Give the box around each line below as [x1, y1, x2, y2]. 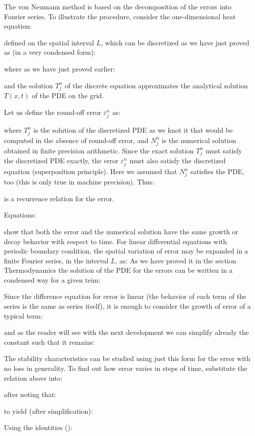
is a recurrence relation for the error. [4, 193, 114, 203]
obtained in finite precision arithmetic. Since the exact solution [4, 145, 194, 155]
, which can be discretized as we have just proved [101, 37, 250, 47]
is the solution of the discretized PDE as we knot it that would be [33, 125, 233, 135]
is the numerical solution [161, 135, 236, 145]
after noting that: [4, 389, 57, 400]
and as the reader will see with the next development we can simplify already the [4, 327, 249, 337]
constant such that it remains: [4, 336, 95, 347]
